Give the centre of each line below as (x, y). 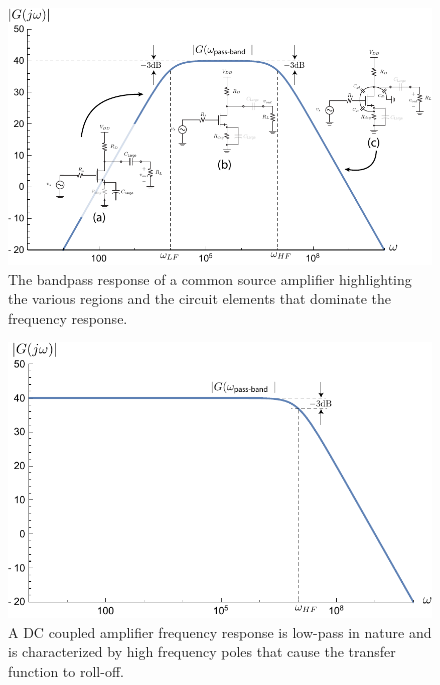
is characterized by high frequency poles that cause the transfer (202, 651)
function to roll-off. (66, 670)
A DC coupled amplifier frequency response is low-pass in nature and (220, 631)
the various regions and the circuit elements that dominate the (199, 298)
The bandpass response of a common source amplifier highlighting (210, 278)
